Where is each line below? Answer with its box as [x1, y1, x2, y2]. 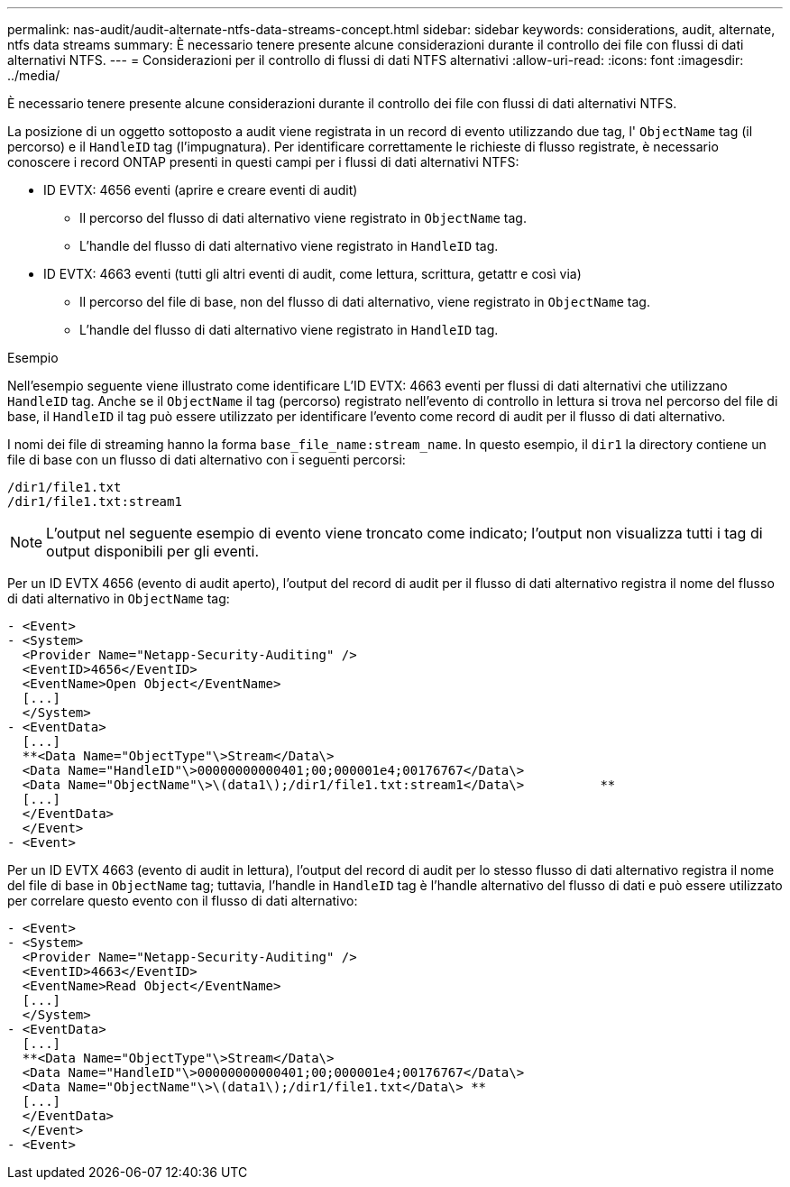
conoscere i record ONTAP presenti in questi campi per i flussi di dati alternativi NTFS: [7, 154, 519, 170]
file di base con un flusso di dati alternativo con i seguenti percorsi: [7, 452, 406, 467]
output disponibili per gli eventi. [46, 542, 260, 560]
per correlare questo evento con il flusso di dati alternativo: [7, 893, 358, 908]
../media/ [7, 68, 60, 83]
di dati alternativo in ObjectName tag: [7, 591, 230, 606]
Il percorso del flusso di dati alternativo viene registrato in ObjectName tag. [79, 210, 527, 225]
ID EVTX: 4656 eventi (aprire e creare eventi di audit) [43, 182, 358, 198]
